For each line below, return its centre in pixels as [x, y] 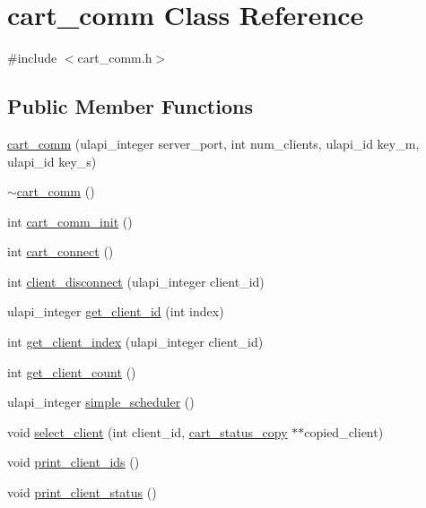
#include [32, 58]
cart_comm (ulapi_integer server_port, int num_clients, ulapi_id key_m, [213, 143]
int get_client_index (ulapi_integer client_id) [135, 342]
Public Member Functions [130, 106]
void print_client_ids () [74, 462]
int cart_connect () [61, 251]
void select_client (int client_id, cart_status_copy [148, 431]
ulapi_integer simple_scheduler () [101, 402]
